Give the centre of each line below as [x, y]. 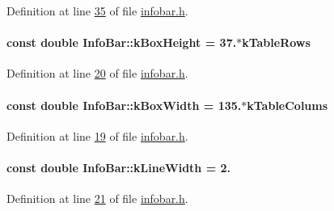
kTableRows [276, 42]
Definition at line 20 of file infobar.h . [97, 73]
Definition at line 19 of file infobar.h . [97, 135]
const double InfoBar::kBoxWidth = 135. [124, 105]
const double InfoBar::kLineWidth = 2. [119, 167]
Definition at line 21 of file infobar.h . [97, 198]
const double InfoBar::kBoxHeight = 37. [122, 42]
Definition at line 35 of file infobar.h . [97, 11]
